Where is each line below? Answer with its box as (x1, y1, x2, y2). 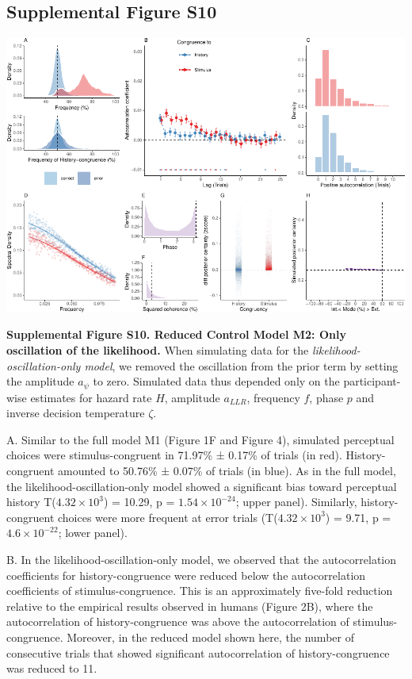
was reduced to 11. (6, 660, 97, 677)
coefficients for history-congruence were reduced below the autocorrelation (6, 566, 366, 583)
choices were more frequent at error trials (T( (57, 508, 278, 525)
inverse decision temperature (6, 405, 145, 421)
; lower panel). (58, 524, 128, 541)
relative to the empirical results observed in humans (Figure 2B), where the (6, 597, 373, 614)
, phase (309, 389, 344, 405)
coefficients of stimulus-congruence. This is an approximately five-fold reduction (6, 582, 393, 599)
